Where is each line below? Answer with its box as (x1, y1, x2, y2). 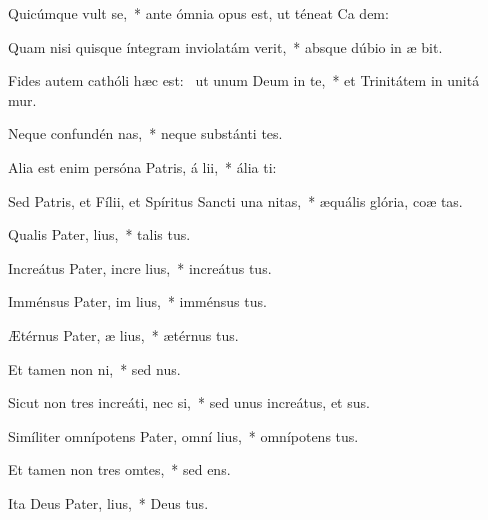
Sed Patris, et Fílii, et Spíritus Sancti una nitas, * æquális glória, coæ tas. (8, 190, 463, 211)
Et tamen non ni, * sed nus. (8, 358, 181, 379)
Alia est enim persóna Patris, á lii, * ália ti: (8, 156, 277, 177)
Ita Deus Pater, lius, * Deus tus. (8, 492, 209, 513)
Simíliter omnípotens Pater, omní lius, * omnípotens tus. (8, 425, 359, 446)
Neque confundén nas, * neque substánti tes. (8, 123, 283, 144)
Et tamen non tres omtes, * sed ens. (8, 459, 231, 480)
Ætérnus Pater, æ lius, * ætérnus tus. (8, 324, 239, 345)
